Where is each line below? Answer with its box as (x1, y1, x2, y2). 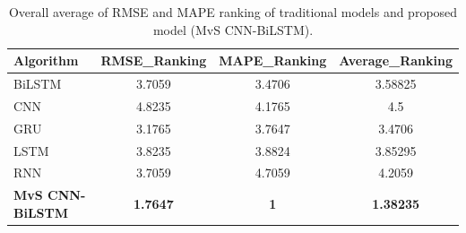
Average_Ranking (339, 51, 453, 70)
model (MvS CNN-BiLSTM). (152, 20, 314, 39)
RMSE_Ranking (100, 51, 207, 70)
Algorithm (13, 51, 79, 70)
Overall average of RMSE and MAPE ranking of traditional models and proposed (8, 3, 458, 21)
